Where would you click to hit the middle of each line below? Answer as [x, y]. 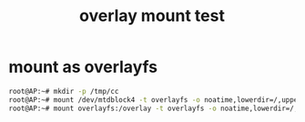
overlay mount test [152, 16]
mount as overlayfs [83, 67]
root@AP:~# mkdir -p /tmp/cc [64, 91]
